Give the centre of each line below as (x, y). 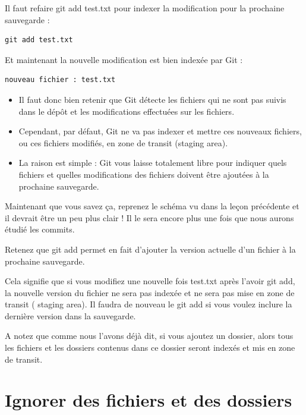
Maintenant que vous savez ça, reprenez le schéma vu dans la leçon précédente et (152, 206)
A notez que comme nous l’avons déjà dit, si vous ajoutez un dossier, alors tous (149, 336)
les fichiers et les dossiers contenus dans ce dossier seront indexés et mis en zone (150, 348)
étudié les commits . (40, 229)
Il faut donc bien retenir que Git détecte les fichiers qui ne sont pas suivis (152, 99)
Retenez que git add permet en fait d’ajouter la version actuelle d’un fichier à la (150, 249)
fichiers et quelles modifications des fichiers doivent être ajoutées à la (144, 174)
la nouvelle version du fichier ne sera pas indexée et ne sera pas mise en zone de (150, 292)
